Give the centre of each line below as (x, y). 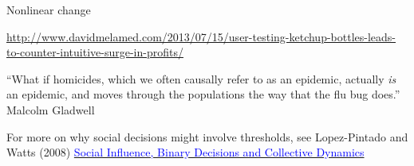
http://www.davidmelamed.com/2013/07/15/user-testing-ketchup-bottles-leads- (201, 36)
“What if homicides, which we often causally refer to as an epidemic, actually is (201, 78)
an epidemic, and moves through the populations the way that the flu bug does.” (203, 94)
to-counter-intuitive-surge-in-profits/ (95, 52)
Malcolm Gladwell (51, 109)
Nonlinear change (49, 10)
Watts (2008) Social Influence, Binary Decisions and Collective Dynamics (185, 152)
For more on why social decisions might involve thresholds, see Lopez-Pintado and (207, 136)
